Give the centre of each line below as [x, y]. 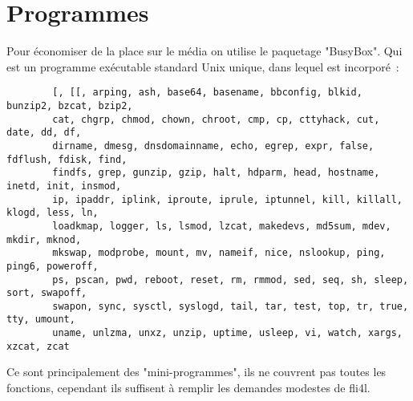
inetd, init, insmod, [64, 186]
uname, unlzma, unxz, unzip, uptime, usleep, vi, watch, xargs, [227, 333]
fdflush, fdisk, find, [67, 159]
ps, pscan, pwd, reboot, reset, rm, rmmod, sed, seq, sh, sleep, [231, 279]
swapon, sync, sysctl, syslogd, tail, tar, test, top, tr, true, [231, 306]
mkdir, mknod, [44, 239]
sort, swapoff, [47, 293]
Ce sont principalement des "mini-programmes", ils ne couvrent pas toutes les [196, 372]
